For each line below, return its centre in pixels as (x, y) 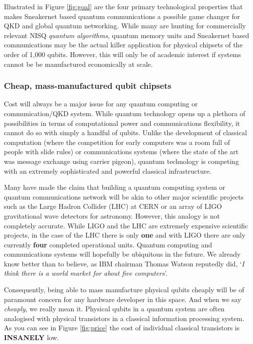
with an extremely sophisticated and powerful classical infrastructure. (108, 171)
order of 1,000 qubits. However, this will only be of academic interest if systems (123, 54)
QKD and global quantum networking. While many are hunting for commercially (125, 26)
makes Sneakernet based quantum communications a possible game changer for (122, 16)
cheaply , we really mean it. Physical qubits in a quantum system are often (114, 309)
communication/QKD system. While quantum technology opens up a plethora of (125, 113)
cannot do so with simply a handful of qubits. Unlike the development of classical (126, 132)
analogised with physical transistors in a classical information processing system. (124, 318)
